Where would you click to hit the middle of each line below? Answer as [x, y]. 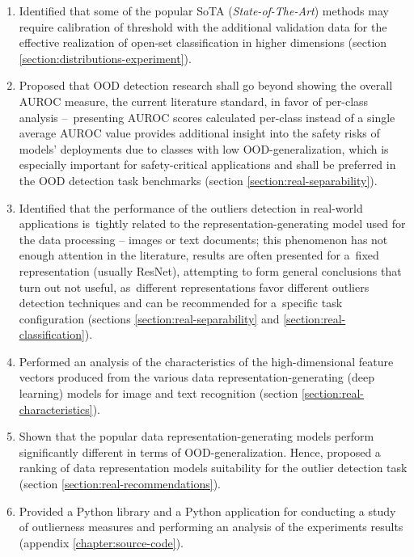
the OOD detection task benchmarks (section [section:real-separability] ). [198, 180]
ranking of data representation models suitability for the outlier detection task [213, 468]
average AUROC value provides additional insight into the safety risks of [199, 133]
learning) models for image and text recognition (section [158, 393]
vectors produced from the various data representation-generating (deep [196, 377]
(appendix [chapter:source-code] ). [101, 542]
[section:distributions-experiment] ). [105, 58]
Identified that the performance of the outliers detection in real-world [191, 207]
